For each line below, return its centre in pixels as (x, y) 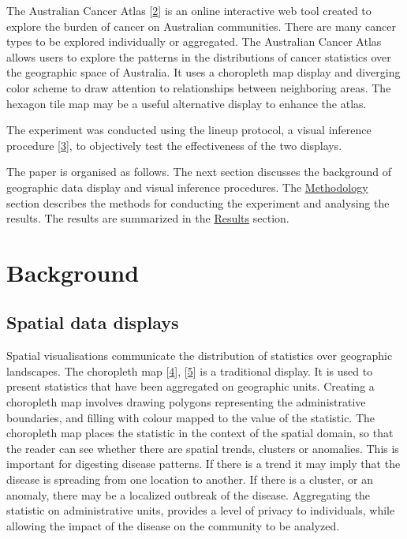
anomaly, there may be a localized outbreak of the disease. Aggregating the (189, 494)
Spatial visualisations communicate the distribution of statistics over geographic (200, 356)
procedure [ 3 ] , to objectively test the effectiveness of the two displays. (174, 145)
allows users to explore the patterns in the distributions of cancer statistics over (199, 56)
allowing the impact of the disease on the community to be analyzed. (173, 525)
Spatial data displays (93, 322)
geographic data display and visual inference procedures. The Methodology (187, 187)
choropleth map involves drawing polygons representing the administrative (186, 402)
